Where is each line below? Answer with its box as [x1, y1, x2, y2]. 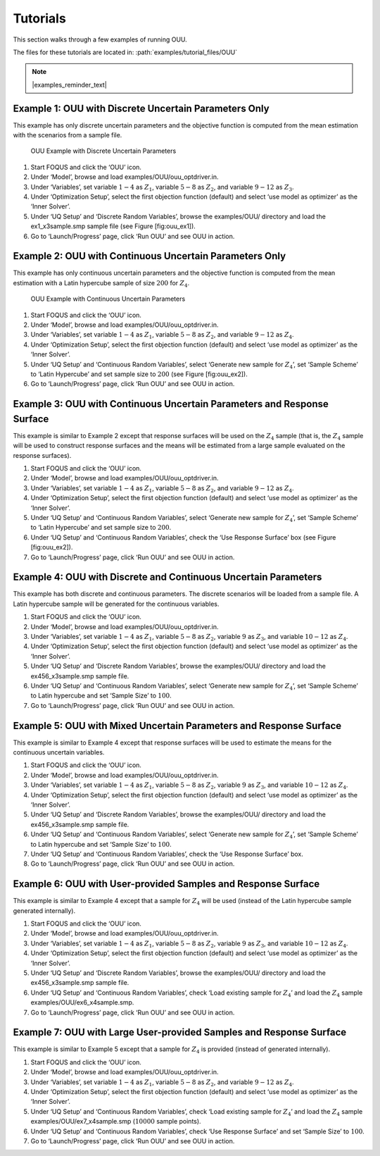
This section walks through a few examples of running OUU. [13, 35, 188, 44]
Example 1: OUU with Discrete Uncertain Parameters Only [13, 102, 270, 114]
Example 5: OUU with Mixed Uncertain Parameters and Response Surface [13, 719, 342, 732]
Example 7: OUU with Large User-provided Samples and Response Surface [13, 1026, 347, 1038]
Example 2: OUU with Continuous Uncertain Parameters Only [13, 250, 286, 262]
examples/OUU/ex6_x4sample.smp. [30, 998, 134, 1007]
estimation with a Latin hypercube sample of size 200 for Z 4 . [13, 278, 190, 289]
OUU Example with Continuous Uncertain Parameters [30, 294, 186, 303]
